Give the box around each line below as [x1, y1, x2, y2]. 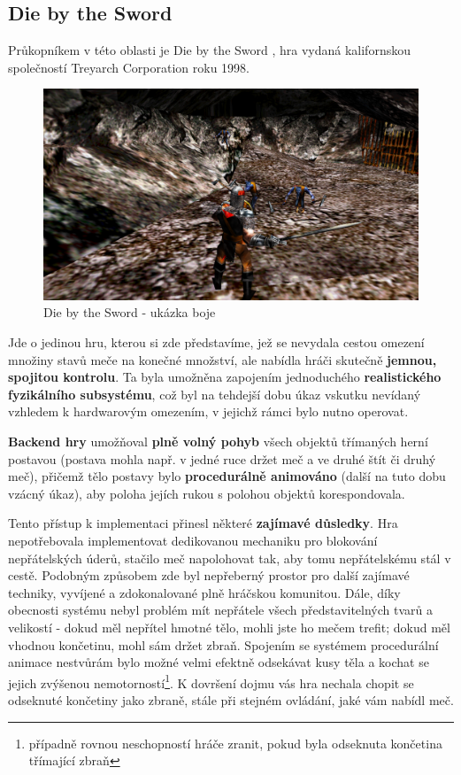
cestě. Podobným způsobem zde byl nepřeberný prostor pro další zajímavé [8, 566, 410, 585]
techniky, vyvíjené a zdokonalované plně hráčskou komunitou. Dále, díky [8, 583, 401, 601]
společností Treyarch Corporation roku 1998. [8, 58, 250, 76]
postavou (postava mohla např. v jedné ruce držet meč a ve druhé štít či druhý [8, 449, 436, 468]
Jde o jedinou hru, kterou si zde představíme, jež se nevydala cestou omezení [8, 333, 425, 352]
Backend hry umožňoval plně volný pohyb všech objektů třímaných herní [8, 432, 428, 451]
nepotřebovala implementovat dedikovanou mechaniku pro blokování [8, 531, 378, 550]
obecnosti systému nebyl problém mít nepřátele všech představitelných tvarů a [8, 601, 434, 619]
